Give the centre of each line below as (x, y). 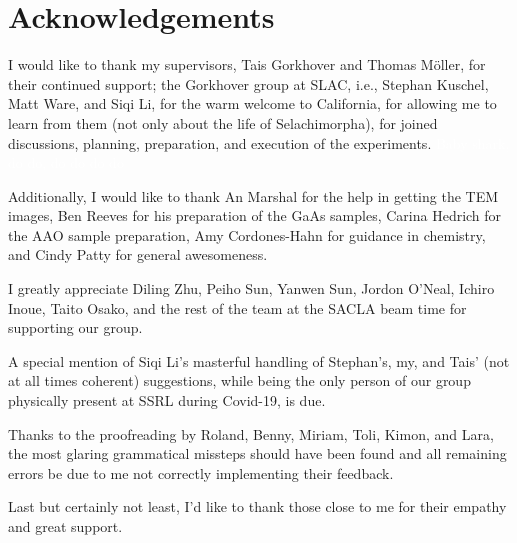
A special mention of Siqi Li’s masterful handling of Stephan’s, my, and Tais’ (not (259, 360)
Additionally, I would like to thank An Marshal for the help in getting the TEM (253, 195)
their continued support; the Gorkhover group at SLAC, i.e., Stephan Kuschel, (248, 83)
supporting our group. (75, 327)
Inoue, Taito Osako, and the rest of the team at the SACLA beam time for (237, 307)
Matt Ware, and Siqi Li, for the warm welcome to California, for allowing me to (252, 103)
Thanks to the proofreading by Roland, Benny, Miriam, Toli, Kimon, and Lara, (251, 433)
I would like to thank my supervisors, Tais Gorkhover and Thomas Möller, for (247, 64)
